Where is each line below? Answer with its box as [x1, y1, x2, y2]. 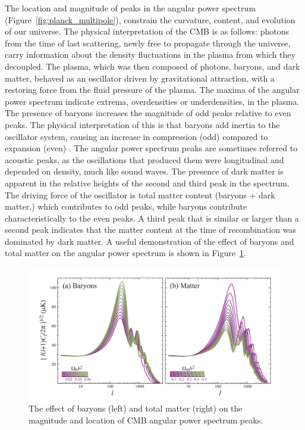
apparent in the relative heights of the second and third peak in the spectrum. [5, 176, 290, 189]
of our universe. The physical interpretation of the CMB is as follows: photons [5, 25, 289, 38]
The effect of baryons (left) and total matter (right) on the [29, 402, 243, 414]
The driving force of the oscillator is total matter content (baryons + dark [5, 188, 275, 201]
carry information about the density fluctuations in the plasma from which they [5, 48, 295, 61]
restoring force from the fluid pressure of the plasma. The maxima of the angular [5, 83, 300, 96]
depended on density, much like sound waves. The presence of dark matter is [5, 165, 284, 177]
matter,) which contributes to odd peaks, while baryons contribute [5, 200, 247, 213]
